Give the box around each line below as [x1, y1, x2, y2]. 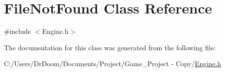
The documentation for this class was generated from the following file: [4, 42, 216, 52]
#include [4, 26, 31, 36]
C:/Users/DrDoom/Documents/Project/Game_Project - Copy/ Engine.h [4, 58, 221, 69]
